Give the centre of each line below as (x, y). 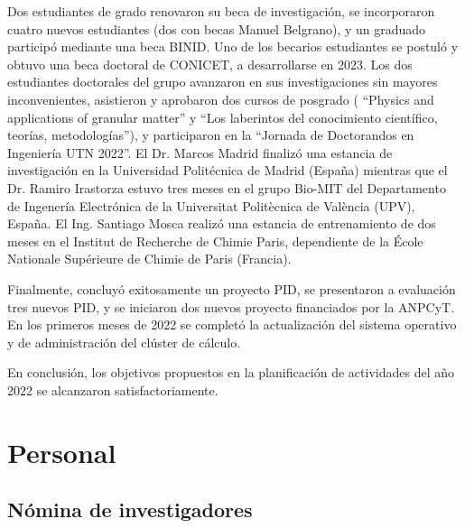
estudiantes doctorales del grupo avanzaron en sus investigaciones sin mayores (223, 82)
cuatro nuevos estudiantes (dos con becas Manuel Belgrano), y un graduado (217, 28)
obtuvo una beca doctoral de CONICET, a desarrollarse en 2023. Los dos (210, 64)
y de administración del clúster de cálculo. (124, 342)
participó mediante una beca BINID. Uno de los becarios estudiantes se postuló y (233, 46)
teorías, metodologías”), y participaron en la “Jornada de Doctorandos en (211, 135)
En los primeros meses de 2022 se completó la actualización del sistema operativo (232, 324)
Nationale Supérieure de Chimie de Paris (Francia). (149, 259)
